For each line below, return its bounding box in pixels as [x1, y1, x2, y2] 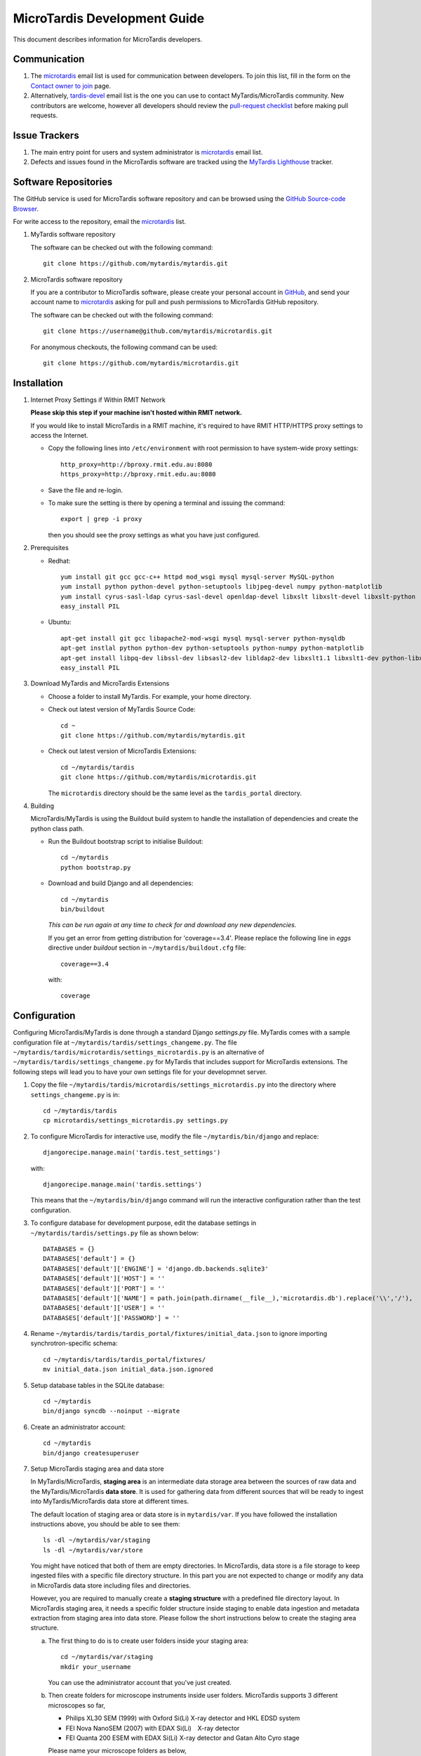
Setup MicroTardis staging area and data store [30, 1465, 164, 1473]
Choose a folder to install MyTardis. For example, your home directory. [48, 692, 252, 700]
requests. [30, 111, 58, 119]
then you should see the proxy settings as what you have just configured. [48, 530, 260, 539]
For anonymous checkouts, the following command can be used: [30, 343, 218, 351]
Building [30, 801, 55, 810]
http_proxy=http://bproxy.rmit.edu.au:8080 [60, 460, 213, 469]
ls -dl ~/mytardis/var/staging [43, 1536, 151, 1545]
